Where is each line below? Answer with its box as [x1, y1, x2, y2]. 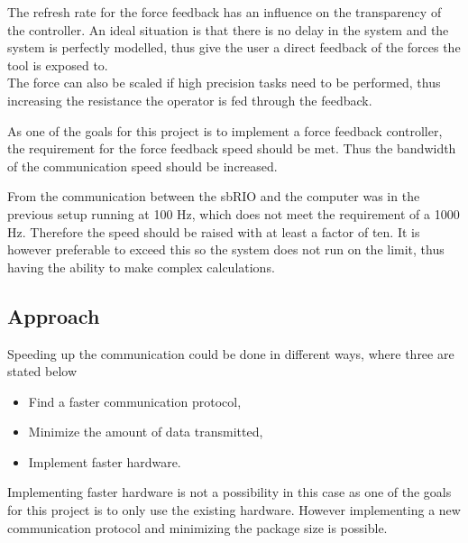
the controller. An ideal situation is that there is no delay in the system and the [7, 20, 449, 39]
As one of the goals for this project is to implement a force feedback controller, [7, 121, 443, 140]
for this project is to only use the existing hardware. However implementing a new [7, 501, 461, 520]
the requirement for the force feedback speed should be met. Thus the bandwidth [7, 139, 456, 158]
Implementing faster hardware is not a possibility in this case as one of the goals [7, 483, 452, 502]
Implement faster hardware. [28, 452, 181, 471]
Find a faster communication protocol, [28, 391, 242, 410]
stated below [7, 362, 78, 381]
